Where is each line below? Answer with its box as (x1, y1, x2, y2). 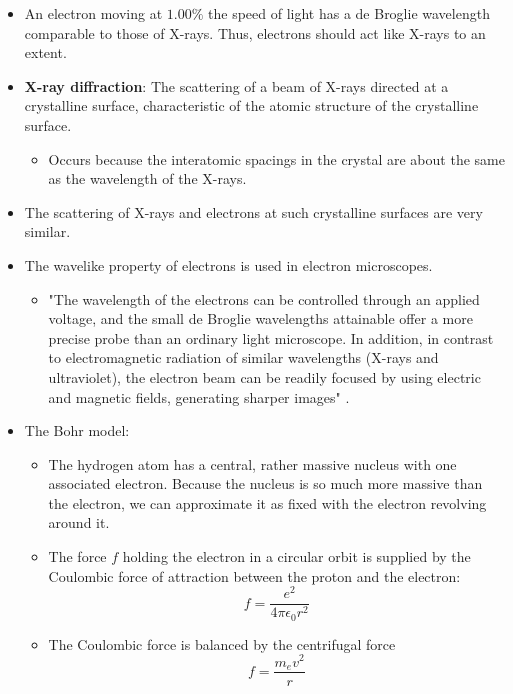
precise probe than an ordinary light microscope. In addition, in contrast (48, 327, 494, 348)
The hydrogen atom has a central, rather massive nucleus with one (48, 453, 457, 474)
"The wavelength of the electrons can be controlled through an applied (48, 288, 480, 309)
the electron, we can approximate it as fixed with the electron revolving (48, 492, 487, 513)
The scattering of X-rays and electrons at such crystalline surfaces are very (24, 201, 483, 222)
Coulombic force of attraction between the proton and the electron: (48, 565, 461, 586)
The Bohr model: (24, 420, 130, 441)
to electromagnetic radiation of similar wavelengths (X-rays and (48, 347, 439, 368)
